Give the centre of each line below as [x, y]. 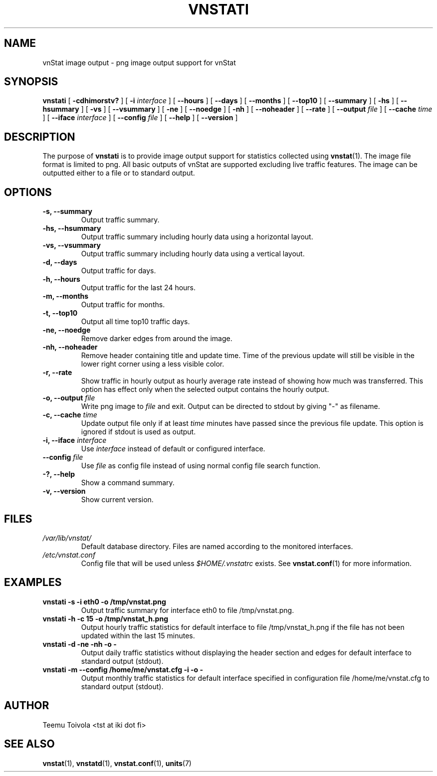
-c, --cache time [70, 415]
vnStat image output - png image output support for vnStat [139, 62]
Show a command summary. [128, 483]
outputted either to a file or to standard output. [119, 173]
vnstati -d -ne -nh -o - [80, 644]
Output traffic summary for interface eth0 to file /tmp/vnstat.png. [188, 610]
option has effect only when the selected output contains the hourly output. [205, 389]
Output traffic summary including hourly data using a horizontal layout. [197, 237]
